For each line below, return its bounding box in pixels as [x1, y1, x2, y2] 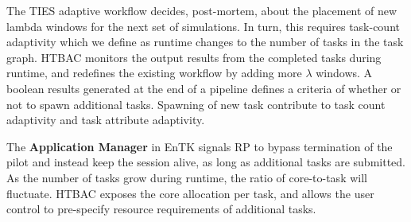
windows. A [316, 64, 373, 81]
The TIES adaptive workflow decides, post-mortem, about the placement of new [6, 2, 397, 18]
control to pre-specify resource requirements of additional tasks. [6, 201, 316, 217]
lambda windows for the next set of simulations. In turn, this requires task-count [6, 18, 400, 34]
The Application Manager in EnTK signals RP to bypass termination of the [6, 138, 393, 154]
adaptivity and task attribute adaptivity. [6, 111, 205, 128]
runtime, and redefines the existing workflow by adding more [6, 64, 302, 81]
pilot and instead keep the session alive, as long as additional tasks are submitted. [6, 154, 405, 170]
